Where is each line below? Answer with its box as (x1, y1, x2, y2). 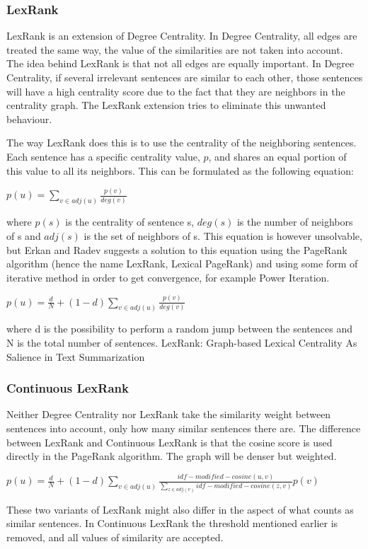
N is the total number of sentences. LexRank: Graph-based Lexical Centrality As (6, 335, 357, 350)
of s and (6, 228, 41, 243)
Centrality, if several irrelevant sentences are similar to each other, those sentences (6, 70, 363, 84)
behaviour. (6, 111, 52, 126)
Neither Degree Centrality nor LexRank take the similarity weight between (6, 407, 331, 422)
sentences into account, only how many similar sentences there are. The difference (6, 421, 361, 436)
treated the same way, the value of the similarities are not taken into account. (6, 42, 343, 57)
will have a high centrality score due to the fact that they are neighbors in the (6, 83, 345, 98)
